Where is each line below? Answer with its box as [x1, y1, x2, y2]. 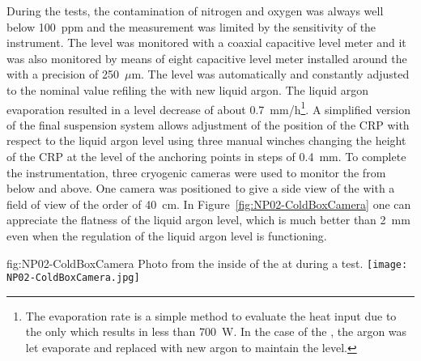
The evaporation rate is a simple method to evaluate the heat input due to [25, 307, 397, 324]
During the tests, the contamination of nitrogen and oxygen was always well [6, 2, 384, 19]
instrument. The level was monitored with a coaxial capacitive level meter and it [6, 34, 406, 51]
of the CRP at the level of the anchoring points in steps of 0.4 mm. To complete [6, 148, 406, 164]
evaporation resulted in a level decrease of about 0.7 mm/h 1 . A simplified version [6, 98, 411, 117]
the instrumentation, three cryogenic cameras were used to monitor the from [6, 164, 386, 180]
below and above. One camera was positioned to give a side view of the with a [6, 180, 395, 197]
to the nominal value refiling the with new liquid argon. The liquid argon [6, 81, 369, 98]
